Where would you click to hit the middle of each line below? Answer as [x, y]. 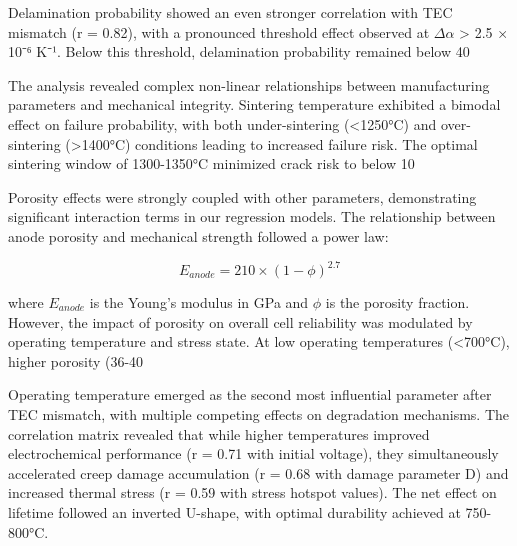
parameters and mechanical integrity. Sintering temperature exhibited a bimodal [254, 104]
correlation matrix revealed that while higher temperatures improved [219, 433]
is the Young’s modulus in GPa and [199, 302]
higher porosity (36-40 [76, 360]
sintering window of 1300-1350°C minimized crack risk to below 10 [211, 163]
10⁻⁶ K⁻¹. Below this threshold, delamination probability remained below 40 [239, 51]
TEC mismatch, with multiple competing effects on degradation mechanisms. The [258, 414]
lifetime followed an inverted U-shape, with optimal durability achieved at [234, 511]
